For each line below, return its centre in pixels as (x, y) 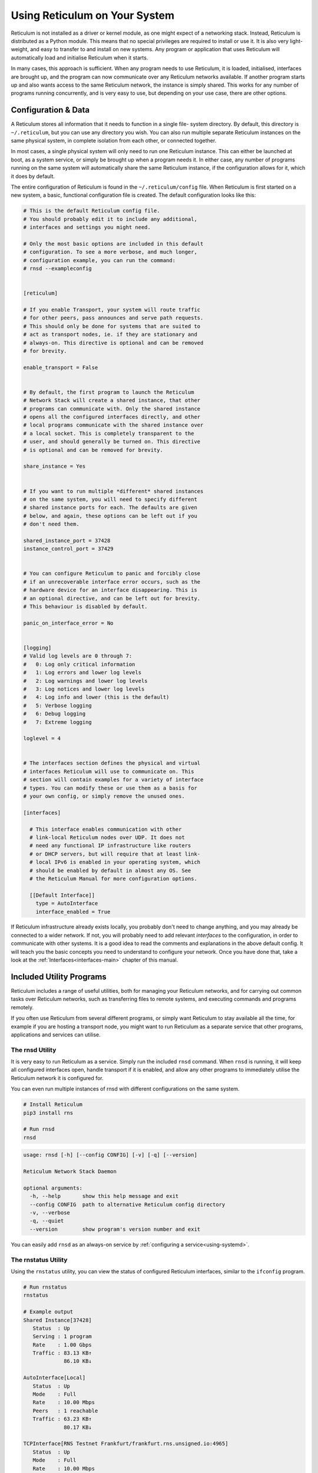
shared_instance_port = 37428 (67, 540)
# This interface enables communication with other (106, 829)
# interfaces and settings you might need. (87, 227)
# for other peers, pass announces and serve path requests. (113, 318)
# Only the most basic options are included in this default (113, 244)
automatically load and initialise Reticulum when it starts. (79, 57)
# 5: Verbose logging (58, 705)
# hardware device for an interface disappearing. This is (110, 590)
